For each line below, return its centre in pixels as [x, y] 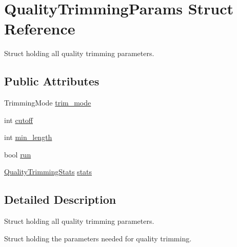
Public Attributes [52, 81]
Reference [40, 29]
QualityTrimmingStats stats [48, 172]
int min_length [28, 137]
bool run [18, 154]
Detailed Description [60, 199]
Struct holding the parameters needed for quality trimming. [98, 238]
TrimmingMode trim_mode [48, 103]
